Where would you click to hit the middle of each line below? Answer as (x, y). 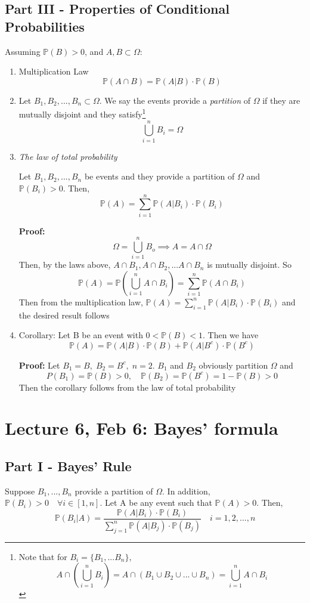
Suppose (20, 491)
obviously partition (233, 365)
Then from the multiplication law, (81, 301)
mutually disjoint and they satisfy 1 (82, 113)
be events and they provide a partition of (159, 176)
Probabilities (45, 26)
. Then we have (230, 335)
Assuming (23, 51)
